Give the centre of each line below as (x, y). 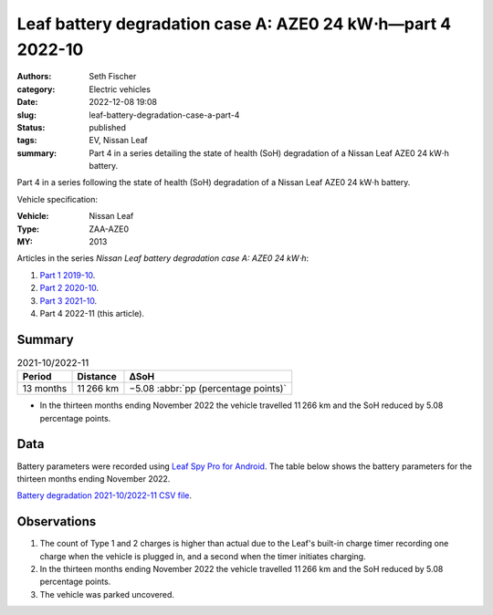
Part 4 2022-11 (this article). (92, 313)
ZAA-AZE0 (109, 229)
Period (37, 377)
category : (36, 89)
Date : (27, 102)
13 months (45, 389)
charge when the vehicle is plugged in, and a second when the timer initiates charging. (203, 556)
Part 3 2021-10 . (68, 300)
